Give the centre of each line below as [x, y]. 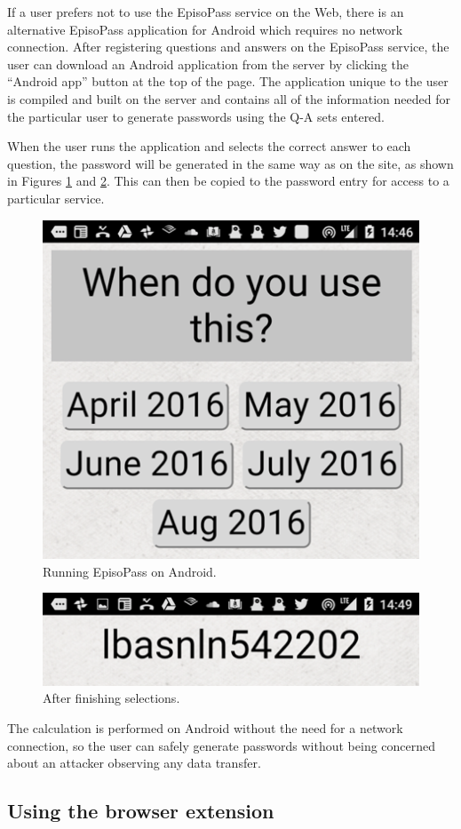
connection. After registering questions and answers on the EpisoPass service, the [228, 47]
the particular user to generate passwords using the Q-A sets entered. [196, 116]
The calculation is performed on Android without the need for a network [205, 727]
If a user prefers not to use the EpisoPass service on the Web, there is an [206, 12]
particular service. [56, 198]
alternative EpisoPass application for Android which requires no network [205, 29]
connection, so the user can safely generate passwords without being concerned [222, 745]
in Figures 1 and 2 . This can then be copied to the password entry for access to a [228, 181]
